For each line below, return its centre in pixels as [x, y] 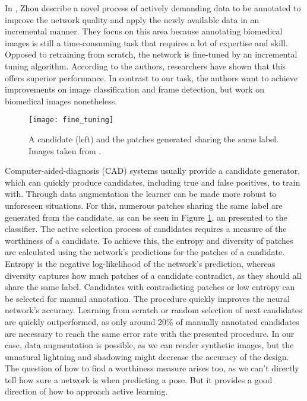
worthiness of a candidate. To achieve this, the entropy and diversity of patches [149, 240]
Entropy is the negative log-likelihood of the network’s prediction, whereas [140, 263]
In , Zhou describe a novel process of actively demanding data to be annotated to [153, 8]
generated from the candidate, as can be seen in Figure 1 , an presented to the [146, 217]
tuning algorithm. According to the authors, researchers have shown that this [145, 66]
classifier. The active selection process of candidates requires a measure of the [146, 229]
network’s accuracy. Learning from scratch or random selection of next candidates [153, 310]
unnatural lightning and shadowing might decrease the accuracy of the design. [147, 356]
